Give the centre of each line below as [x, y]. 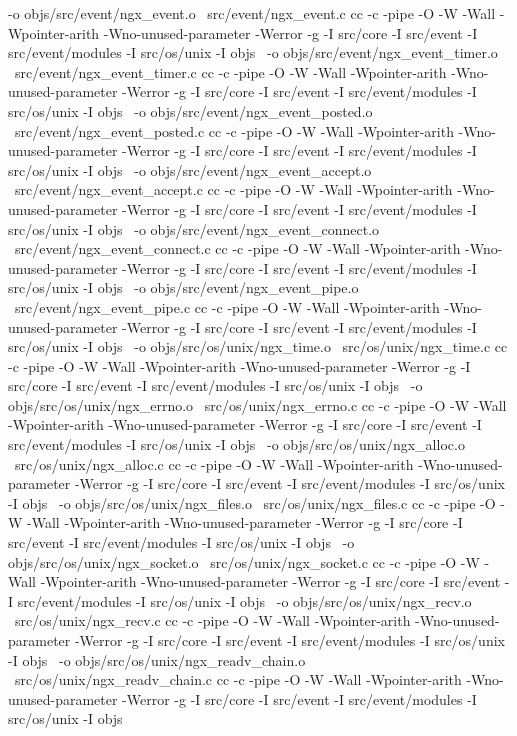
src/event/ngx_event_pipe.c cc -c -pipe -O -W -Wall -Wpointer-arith [227, 306]
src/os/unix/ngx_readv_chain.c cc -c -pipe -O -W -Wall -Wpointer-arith [238, 679]
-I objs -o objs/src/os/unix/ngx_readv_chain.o [157, 659]
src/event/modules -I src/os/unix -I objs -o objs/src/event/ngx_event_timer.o [253, 52]
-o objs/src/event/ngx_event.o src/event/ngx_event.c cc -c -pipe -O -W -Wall [252, 13]
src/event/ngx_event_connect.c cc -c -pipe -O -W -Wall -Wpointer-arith [237, 248]
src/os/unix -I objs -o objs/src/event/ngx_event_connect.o [194, 228]
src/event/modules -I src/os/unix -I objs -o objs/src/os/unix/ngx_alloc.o [236, 444]
